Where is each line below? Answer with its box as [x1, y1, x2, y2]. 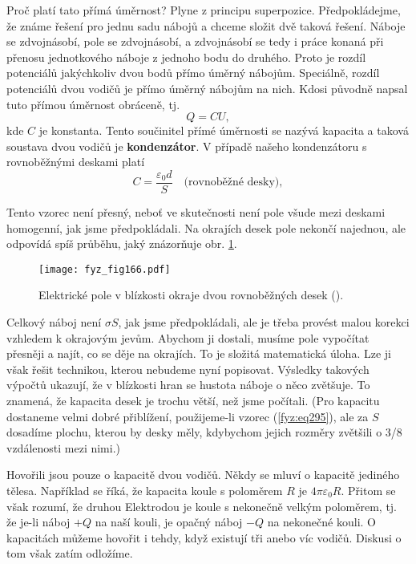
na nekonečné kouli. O [267, 513, 376, 530]
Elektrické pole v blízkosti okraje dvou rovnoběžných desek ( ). [38, 286, 344, 303]
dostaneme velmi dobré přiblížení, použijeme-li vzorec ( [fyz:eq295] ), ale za [6, 408, 369, 424]
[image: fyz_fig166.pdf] [38, 263, 171, 275]
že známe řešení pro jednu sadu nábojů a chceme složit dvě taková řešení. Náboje [6, 17, 406, 34]
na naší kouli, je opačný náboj [95, 513, 243, 530]
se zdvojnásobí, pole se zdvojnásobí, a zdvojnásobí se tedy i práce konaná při [6, 33, 384, 50]
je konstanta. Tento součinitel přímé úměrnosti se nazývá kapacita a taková [38, 122, 409, 139]
